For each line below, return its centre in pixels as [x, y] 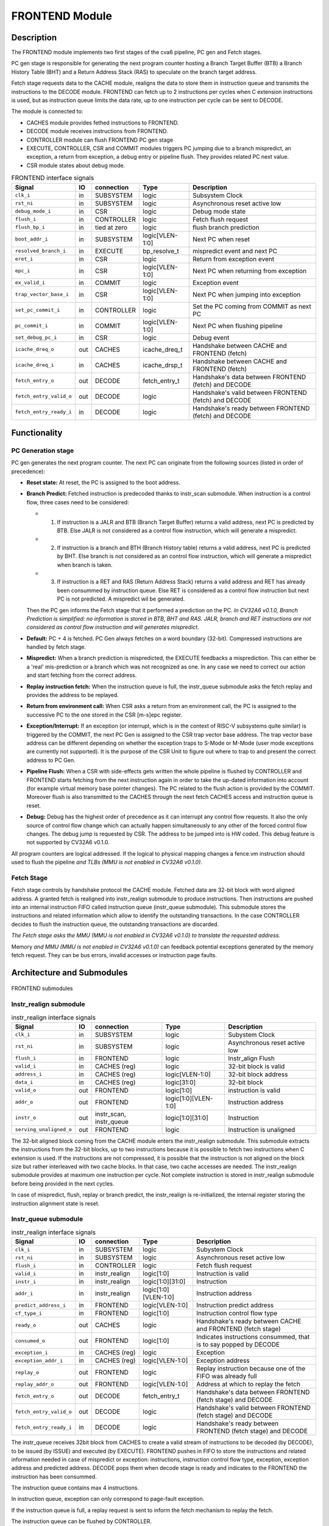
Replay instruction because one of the [251, 1369]
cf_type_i [29, 1313]
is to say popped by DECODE [238, 1345]
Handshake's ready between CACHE [249, 1322]
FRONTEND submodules [42, 988]
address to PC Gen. [51, 760]
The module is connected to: [47, 111]
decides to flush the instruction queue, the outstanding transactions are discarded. [115, 924]
